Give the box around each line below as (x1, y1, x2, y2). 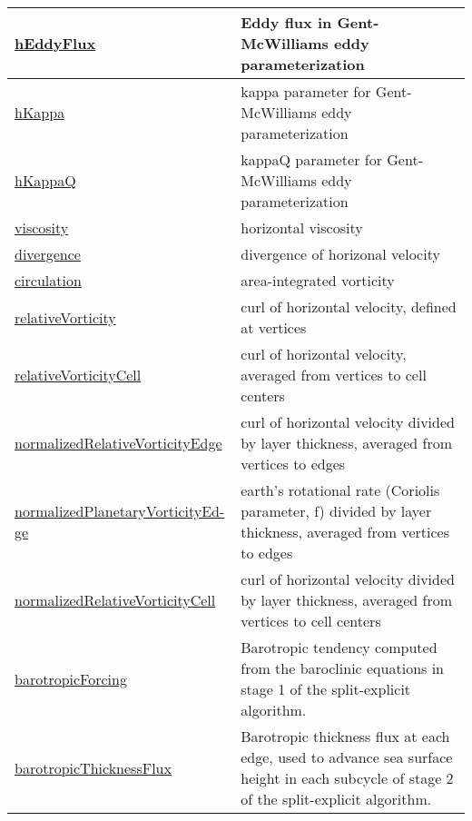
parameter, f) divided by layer (241, 500, 432, 521)
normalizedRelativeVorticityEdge (15, 432, 222, 453)
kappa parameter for (241, 81, 371, 102)
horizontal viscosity (241, 217, 363, 238)
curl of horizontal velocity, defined (241, 296, 457, 317)
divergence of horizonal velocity (241, 243, 440, 264)
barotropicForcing (15, 668, 127, 689)
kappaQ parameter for (241, 149, 382, 170)
